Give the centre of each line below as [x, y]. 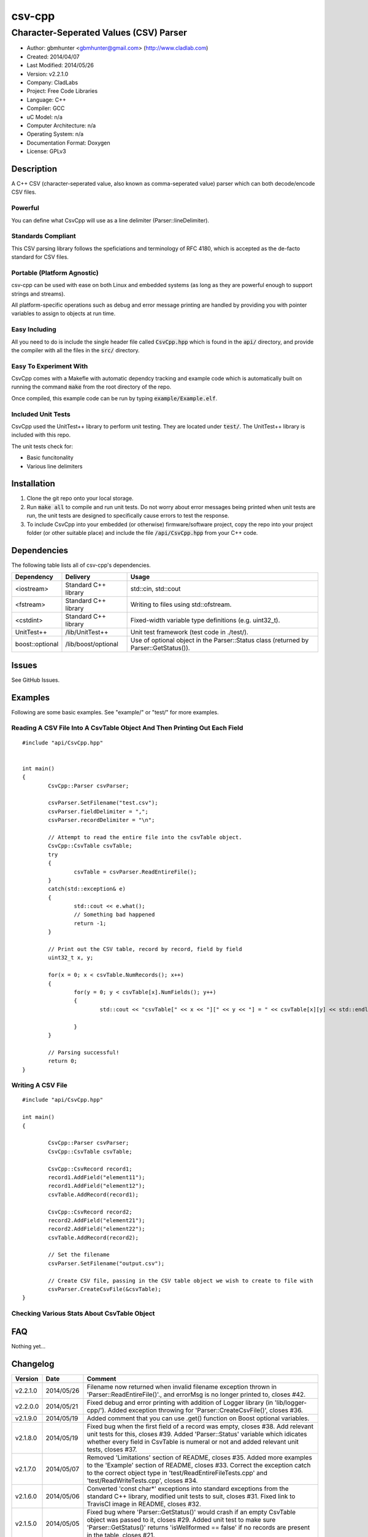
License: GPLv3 [47, 151]
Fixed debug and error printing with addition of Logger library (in [180, 1402]
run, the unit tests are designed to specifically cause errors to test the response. [128, 516]
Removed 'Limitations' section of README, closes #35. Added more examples [199, 1457]
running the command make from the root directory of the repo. [91, 387]
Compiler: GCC [46, 108]
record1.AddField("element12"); [97, 1186]
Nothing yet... [29, 1346]
